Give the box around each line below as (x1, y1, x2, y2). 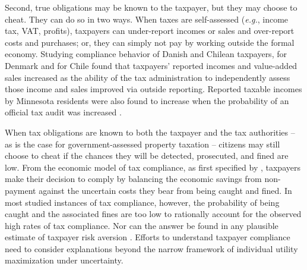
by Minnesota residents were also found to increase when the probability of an (5, 94, 289, 106)
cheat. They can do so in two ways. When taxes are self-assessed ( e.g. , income (5, 12, 289, 25)
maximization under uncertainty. (5, 254, 124, 266)
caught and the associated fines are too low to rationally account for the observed (5, 208, 302, 220)
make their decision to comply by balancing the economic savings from (5, 172, 262, 185)
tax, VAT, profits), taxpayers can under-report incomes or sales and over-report (5, 24, 295, 37)
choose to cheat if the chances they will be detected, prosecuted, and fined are (5, 149, 289, 162)
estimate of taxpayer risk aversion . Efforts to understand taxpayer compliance (5, 231, 290, 243)
